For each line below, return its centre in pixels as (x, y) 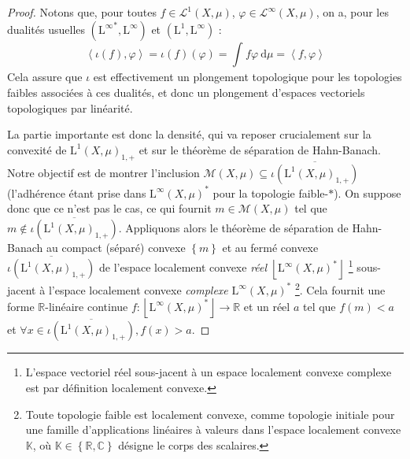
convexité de (37, 149)
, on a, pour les (352, 12)
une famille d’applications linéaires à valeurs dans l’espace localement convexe (213, 429)
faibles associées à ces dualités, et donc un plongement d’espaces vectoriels (186, 92)
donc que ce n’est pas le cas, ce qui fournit (109, 208)
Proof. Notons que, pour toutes (82, 12)
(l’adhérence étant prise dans (77, 192)
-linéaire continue (87, 306)
